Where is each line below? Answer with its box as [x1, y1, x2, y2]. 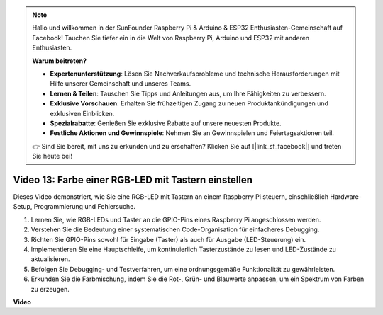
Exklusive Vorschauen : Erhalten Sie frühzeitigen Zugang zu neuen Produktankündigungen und [50, 99, 329, 108]
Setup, [13, 202, 33, 211]
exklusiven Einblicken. [50, 109, 115, 118]
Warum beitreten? [32, 57, 87, 65]
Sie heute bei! [32, 152, 72, 161]
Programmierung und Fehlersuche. [33, 202, 136, 211]
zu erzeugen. [30, 285, 70, 293]
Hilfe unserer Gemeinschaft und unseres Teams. [50, 79, 191, 88]
